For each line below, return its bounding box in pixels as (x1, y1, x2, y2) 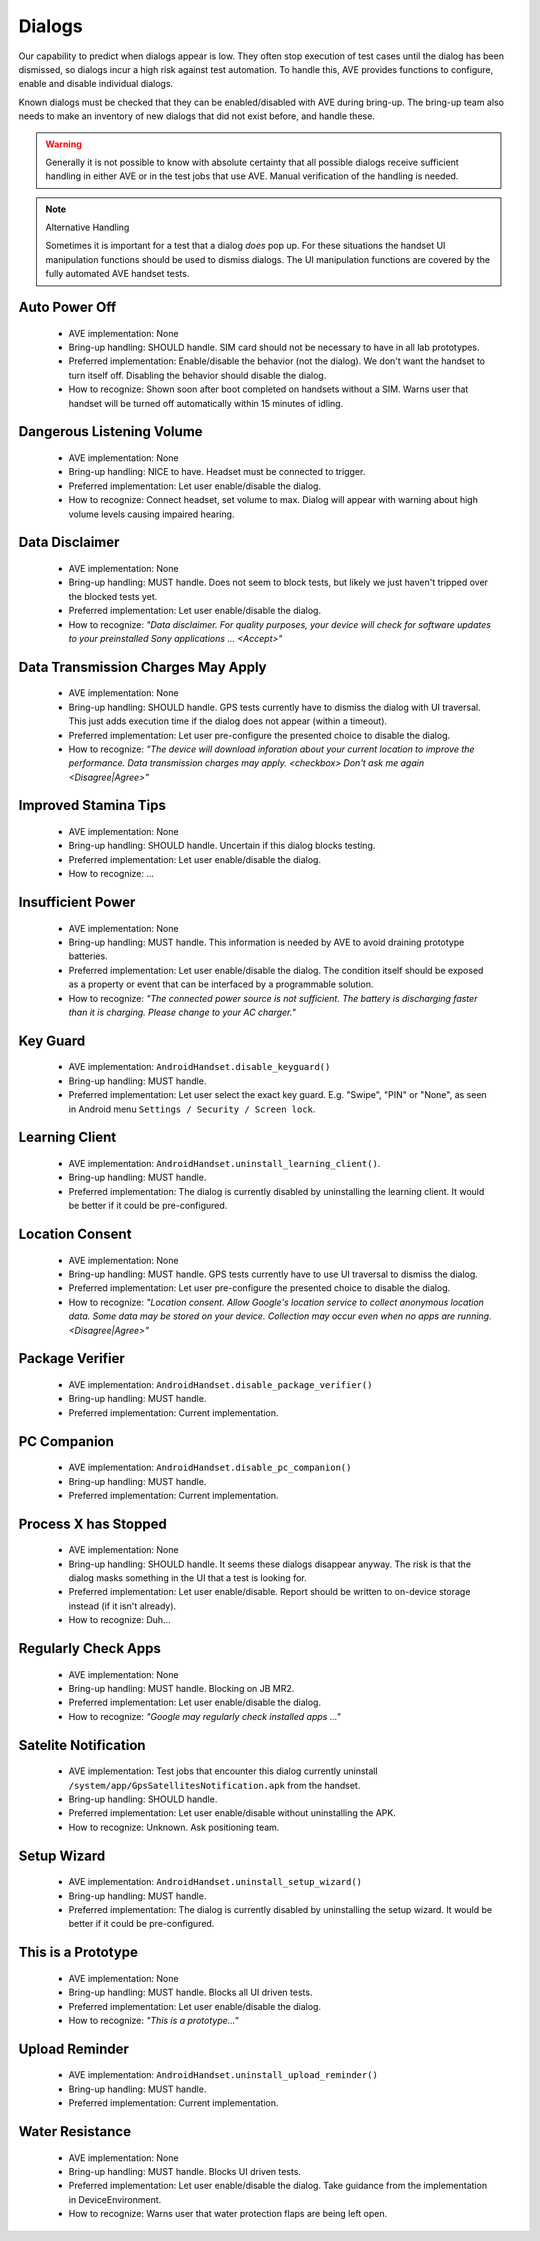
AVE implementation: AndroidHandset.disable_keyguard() (68, 1061, 331, 1073)
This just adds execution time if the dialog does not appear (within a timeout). (68, 715, 388, 727)
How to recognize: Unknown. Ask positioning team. (68, 1821, 280, 1833)
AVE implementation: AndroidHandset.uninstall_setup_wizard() (68, 1876, 363, 1888)
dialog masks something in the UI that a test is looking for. (68, 1572, 307, 1584)
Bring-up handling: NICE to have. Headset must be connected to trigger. (68, 466, 366, 478)
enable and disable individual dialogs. (18, 78, 174, 90)
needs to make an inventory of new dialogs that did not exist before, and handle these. (18, 110, 375, 122)
